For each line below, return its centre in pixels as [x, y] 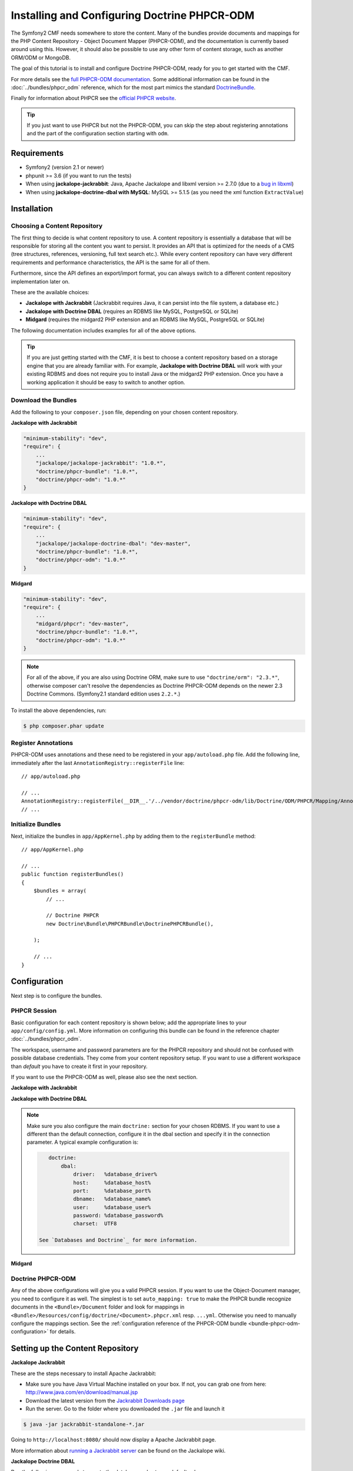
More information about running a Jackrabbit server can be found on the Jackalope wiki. [118, 1450]
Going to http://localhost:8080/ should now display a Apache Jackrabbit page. [114, 1440]
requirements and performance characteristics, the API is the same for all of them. [110, 262]
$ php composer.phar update [64, 726]
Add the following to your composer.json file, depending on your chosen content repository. [124, 412]
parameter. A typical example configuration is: [83, 1142]
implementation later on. [40, 281]
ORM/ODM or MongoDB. [41, 57]
